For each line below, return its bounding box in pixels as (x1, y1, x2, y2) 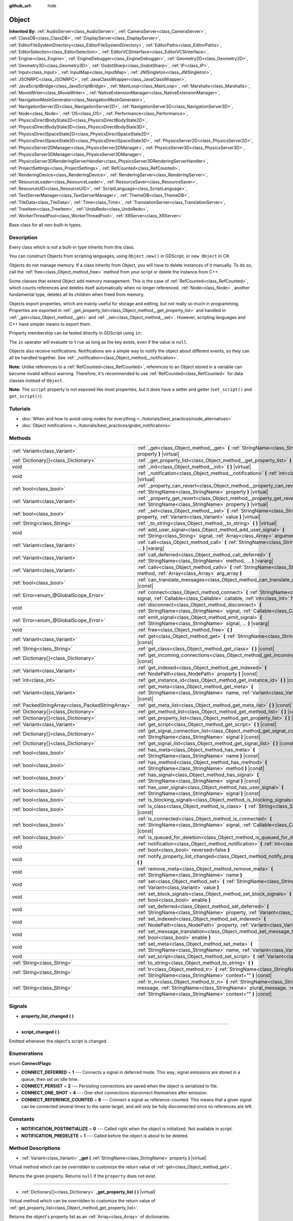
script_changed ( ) (21, 1029, 60, 1035)
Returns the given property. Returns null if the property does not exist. (9, 1173, 157, 1179)
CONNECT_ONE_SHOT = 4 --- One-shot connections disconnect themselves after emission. (21, 1090, 208, 1096)
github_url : (9, 3, 32, 8)
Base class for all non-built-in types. (9, 222, 82, 228)
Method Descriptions (9, 1145, 61, 1152)
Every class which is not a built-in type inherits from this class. (9, 244, 135, 250)
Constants (9, 1116, 35, 1122)
